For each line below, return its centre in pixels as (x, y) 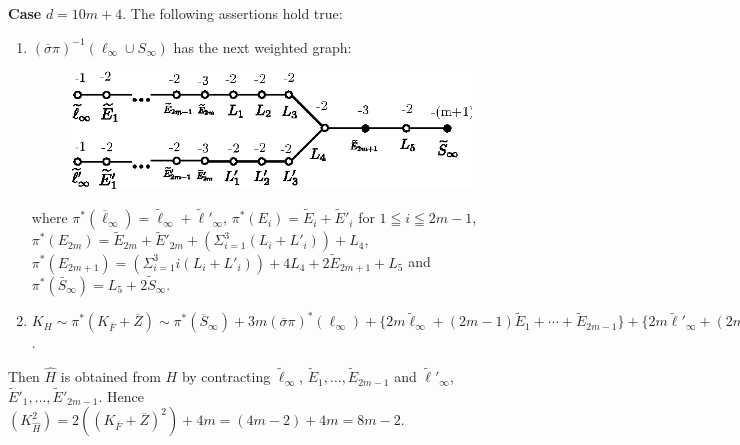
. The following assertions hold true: (232, 12)
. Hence (121, 395)
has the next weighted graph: (262, 46)
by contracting (226, 376)
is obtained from (110, 376)
